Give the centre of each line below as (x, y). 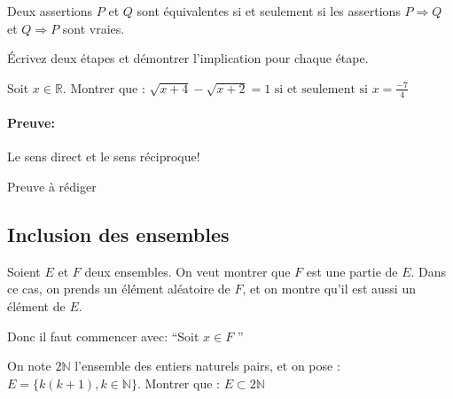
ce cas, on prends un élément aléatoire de (119, 289)
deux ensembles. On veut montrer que (187, 271)
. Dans (429, 271)
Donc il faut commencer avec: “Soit (103, 336)
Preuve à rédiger (52, 186)
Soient (24, 271)
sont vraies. (94, 28)
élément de (36, 305)
